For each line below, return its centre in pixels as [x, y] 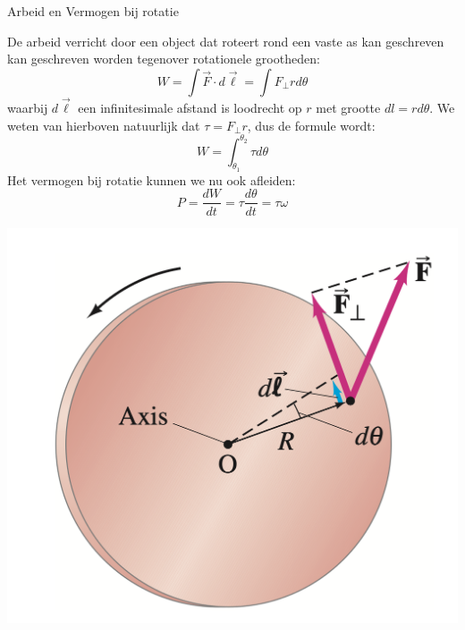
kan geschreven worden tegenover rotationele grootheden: [164, 59]
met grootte [348, 107]
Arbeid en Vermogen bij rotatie [93, 11]
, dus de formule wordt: [311, 125]
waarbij [28, 107]
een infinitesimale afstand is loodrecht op [190, 107]
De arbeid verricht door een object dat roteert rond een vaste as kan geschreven [226, 41]
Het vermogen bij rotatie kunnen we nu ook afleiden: [152, 179]
